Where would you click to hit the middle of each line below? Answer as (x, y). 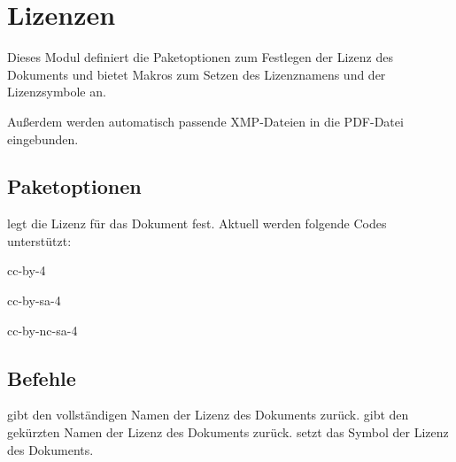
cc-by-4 (27, 270)
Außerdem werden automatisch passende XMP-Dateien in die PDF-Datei (205, 121)
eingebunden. (43, 139)
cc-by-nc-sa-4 (43, 330)
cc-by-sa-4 (34, 300)
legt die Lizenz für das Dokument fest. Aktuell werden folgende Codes (197, 223)
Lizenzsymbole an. (57, 92)
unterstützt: (39, 240)
